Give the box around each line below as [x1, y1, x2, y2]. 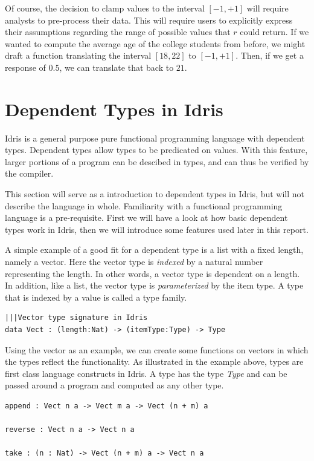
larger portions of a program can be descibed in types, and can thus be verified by [5, 155, 309, 168]
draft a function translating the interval [5, 49, 152, 62]
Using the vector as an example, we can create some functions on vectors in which [5, 343, 309, 356]
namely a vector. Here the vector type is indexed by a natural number [5, 255, 263, 268]
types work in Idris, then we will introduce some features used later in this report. [5, 223, 309, 235]
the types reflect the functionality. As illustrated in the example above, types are [5, 355, 304, 368]
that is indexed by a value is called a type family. [5, 290, 187, 303]
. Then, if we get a [235, 49, 304, 62]
